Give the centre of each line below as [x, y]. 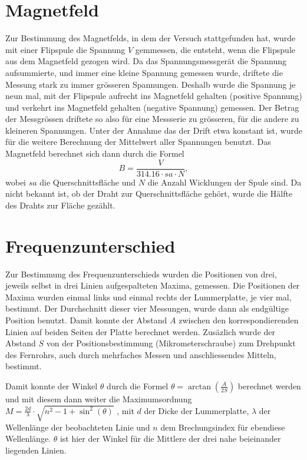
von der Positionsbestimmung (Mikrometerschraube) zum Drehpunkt [171, 343]
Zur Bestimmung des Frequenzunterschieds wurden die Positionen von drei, [141, 274]
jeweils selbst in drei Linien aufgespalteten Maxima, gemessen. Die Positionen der [153, 285]
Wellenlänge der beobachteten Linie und [78, 427]
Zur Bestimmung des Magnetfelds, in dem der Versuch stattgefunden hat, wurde [151, 38]
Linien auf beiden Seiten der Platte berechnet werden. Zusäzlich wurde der [141, 331]
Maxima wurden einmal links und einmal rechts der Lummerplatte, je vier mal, [148, 297]
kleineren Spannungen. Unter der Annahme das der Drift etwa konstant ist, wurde [154, 130]
